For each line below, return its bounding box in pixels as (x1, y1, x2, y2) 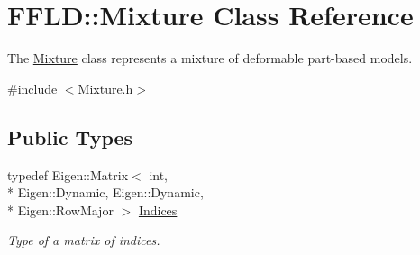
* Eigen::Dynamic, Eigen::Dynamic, (7, 183, 204, 202)
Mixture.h (78, 78, 133, 97)
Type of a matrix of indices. (7, 231, 160, 250)
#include (7, 78, 58, 97)
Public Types (7, 123, 133, 150)
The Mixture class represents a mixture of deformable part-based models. (7, 49, 413, 68)
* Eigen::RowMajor (7, 200, 114, 219)
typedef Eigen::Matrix (7, 165, 129, 184)
